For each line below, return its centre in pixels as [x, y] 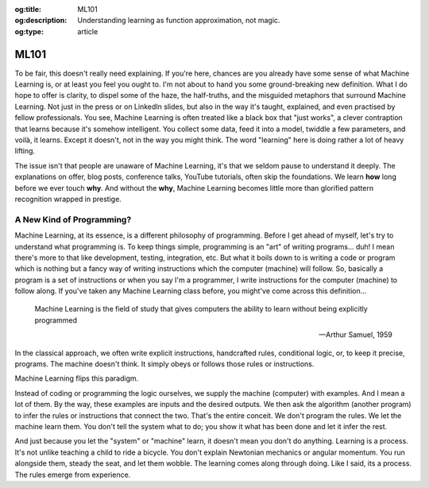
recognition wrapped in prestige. [68, 199]
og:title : [28, 9]
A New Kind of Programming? [73, 219]
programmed [56, 320]
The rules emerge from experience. [73, 474]
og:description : [41, 21]
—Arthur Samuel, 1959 [356, 335]
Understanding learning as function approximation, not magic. [179, 21]
